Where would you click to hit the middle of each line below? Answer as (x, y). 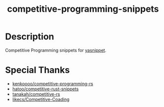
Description (30, 37)
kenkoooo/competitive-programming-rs (53, 83)
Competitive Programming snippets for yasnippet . (56, 50)
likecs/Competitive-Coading (41, 99)
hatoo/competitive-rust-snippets (45, 89)
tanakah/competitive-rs (36, 94)
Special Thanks (38, 70)
